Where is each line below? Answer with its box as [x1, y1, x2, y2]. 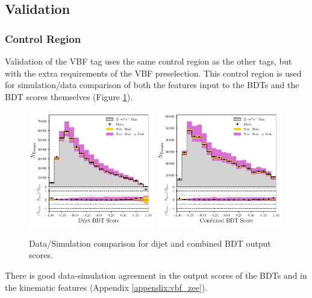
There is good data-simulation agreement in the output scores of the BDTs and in [5, 268, 307, 281]
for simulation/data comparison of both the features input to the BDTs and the [5, 78, 299, 91]
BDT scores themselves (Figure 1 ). [5, 90, 133, 103]
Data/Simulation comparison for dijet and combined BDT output [29, 236, 271, 249]
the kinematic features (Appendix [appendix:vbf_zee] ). [5, 281, 208, 293]
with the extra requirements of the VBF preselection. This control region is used [5, 66, 302, 79]
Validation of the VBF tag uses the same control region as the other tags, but [5, 55, 292, 67]
